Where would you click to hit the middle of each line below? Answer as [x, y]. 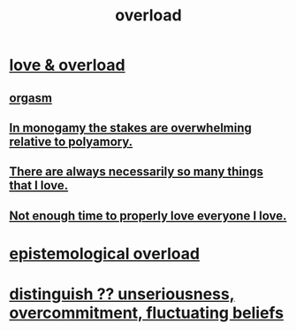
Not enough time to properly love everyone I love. [148, 216]
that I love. [39, 185]
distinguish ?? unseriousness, [122, 294]
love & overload [67, 65]
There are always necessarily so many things [136, 172]
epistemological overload [105, 254]
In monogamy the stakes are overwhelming [130, 128]
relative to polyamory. [71, 141]
